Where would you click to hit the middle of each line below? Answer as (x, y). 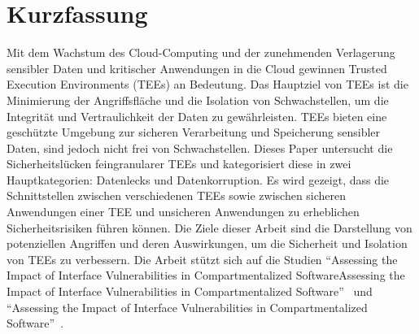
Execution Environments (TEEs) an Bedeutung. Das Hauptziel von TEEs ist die (207, 84)
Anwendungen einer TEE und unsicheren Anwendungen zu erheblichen (183, 212)
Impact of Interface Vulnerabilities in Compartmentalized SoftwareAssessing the (206, 275)
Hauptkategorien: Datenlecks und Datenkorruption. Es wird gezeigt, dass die (198, 179)
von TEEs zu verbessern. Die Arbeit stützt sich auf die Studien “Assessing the (202, 259)
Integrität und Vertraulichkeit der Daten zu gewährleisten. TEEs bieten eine (197, 116)
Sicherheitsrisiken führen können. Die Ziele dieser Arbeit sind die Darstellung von (209, 227)
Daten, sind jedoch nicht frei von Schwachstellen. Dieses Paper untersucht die (200, 147)
